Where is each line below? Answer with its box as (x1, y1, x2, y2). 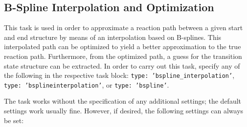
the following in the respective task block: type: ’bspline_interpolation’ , (4, 70, 235, 80)
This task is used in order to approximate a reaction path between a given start (4, 22, 243, 33)
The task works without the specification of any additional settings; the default (4, 96, 242, 106)
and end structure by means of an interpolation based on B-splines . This (4, 32, 222, 42)
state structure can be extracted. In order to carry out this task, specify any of (4, 60, 240, 71)
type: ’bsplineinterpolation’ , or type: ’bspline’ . (4, 79, 169, 90)
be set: (4, 115, 24, 125)
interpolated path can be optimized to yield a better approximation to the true (4, 41, 241, 52)
